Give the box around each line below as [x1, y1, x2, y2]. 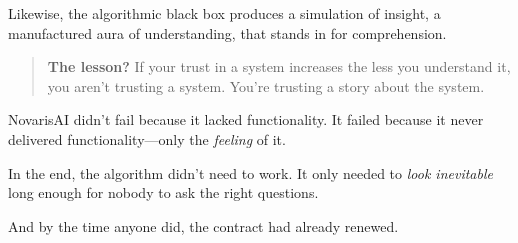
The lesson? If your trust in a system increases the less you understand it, [47, 56, 511, 77]
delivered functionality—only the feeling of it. [8, 128, 286, 149]
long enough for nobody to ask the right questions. [8, 182, 319, 203]
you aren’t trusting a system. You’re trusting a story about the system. [47, 75, 485, 96]
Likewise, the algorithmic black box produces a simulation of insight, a [8, 3, 441, 23]
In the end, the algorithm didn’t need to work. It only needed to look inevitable [8, 162, 493, 183]
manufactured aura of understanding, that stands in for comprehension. [8, 22, 447, 43]
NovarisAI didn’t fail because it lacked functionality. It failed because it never [8, 109, 484, 130]
